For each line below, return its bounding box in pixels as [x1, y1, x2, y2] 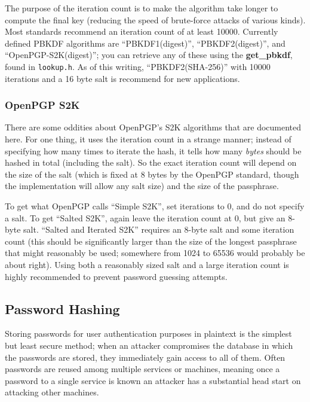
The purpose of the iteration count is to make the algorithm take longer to [5, 2, 278, 14]
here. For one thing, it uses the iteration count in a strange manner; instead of [5, 133, 291, 145]
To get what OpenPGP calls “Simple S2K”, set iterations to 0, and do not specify [5, 200, 305, 212]
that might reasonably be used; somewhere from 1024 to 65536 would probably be [5, 246, 305, 259]
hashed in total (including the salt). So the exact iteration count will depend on [5, 156, 297, 169]
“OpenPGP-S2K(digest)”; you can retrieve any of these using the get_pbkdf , [5, 48, 293, 61]
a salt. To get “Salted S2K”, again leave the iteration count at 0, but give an [5, 211, 286, 224]
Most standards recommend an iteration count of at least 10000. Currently [5, 25, 278, 38]
